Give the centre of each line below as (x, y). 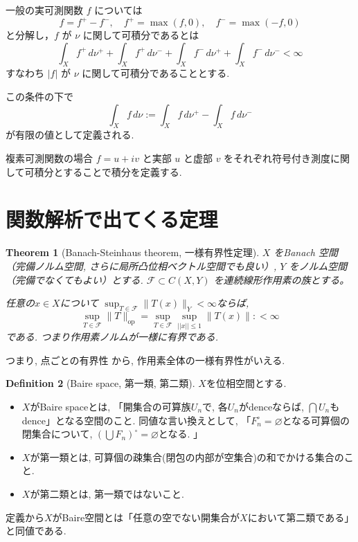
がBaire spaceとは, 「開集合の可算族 (110, 406)
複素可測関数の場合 (49, 158)
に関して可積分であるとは (141, 35)
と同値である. (36, 531)
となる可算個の (316, 420)
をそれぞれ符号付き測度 (277, 158)
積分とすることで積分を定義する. (108, 171)
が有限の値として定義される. (70, 135)
